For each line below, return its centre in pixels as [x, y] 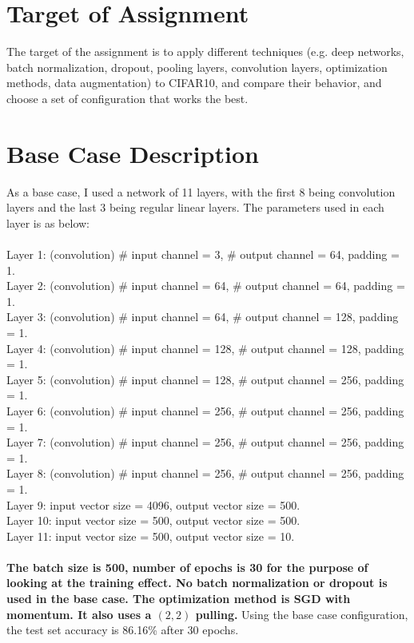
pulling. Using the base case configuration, [302, 614]
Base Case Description [133, 153]
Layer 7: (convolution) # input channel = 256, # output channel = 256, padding [205, 442]
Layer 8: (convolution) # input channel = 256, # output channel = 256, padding [205, 473]
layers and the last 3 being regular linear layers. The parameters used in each [195, 207]
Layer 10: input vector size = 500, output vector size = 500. [153, 520]
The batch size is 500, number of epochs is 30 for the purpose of [187, 567]
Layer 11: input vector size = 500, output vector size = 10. [151, 536]
